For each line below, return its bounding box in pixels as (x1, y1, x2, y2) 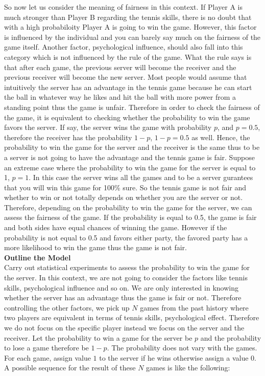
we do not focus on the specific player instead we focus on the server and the (4, 322, 245, 333)
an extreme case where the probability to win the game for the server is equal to (4, 162, 256, 172)
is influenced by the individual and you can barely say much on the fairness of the (4, 31, 261, 42)
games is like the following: (146, 362, 230, 373)
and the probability (200, 332, 261, 343)
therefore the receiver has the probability (4, 131, 132, 142)
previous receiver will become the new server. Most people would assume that (4, 72, 247, 82)
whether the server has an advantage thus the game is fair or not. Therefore (4, 292, 242, 303)
